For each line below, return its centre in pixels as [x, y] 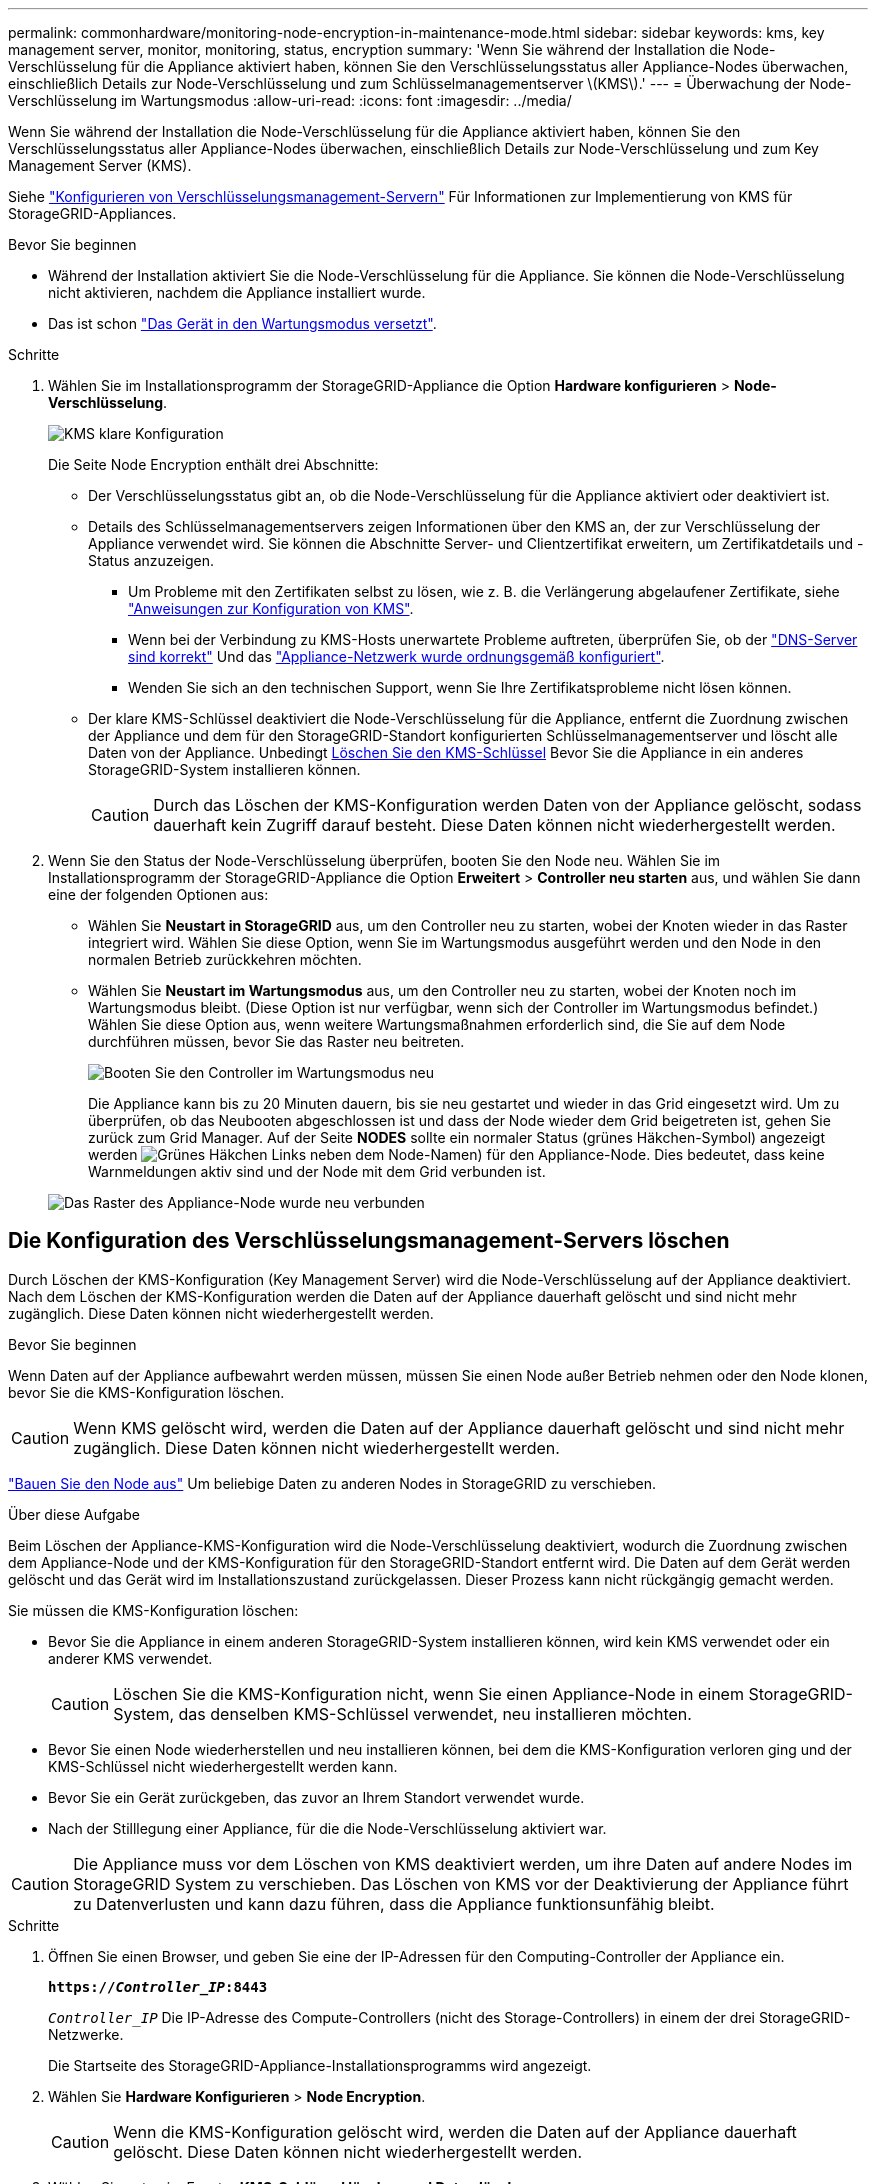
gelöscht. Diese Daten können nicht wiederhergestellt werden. [348, 2151]
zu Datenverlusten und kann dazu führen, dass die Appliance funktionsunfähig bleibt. [394, 1903]
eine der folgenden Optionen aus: [158, 894]
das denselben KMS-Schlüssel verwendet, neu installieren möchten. [435, 1713]
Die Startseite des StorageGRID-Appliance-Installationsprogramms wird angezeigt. [320, 2065]
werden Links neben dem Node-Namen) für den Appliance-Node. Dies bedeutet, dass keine [456, 1154]
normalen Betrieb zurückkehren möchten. [225, 959]
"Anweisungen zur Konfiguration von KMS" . [271, 608]
